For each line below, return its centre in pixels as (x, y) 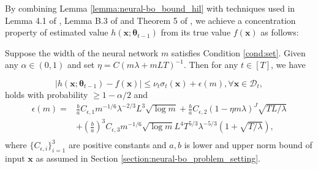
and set (81, 65)
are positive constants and (117, 145)
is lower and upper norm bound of (248, 145)
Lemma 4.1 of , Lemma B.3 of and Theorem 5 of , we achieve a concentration (150, 20)
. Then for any (211, 65)
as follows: (280, 32)
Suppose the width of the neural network (82, 52)
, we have (288, 65)
